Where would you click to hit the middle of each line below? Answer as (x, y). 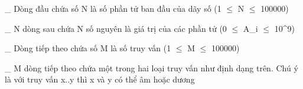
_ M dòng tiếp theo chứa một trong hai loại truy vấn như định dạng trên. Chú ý (151, 67)
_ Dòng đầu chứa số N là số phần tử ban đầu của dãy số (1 (113, 8)
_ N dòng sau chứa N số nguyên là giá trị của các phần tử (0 (116, 28)
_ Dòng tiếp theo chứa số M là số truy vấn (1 (88, 48)
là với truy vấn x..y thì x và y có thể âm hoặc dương (100, 79)
